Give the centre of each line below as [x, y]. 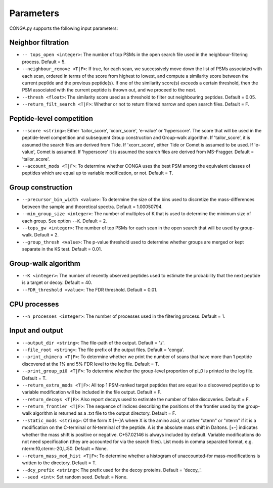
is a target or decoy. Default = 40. [57, 282]
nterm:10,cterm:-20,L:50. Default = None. [65, 449]
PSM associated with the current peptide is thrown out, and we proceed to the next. [109, 90]
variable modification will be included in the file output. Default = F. [92, 392]
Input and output [36, 331]
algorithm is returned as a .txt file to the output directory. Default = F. [105, 413]
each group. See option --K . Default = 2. [64, 221]
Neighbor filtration [39, 43]
